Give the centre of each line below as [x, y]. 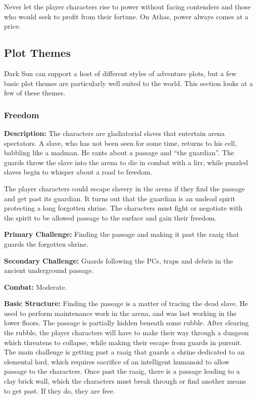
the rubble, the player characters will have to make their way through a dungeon [127, 332]
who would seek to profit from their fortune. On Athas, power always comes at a [126, 16]
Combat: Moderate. [36, 287]
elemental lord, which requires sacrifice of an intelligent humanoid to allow [117, 361]
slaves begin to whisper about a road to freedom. [78, 172]
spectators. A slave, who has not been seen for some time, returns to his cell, [121, 143]
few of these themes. [35, 93]
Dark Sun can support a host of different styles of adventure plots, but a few [120, 73]
